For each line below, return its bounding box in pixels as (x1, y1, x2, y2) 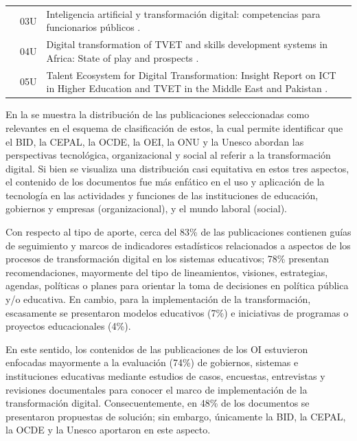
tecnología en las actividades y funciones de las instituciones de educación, (5, 188, 319, 202)
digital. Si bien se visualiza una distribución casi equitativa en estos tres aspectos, (5, 161, 349, 175)
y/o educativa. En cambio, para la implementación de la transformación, (5, 292, 311, 306)
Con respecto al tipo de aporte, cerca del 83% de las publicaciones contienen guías (5, 225, 352, 239)
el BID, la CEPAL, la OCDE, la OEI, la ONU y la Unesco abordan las (5, 134, 304, 148)
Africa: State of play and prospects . (46, 50, 199, 65)
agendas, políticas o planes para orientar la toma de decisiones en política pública (5, 278, 349, 293)
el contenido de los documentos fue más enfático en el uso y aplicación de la (5, 174, 325, 189)
